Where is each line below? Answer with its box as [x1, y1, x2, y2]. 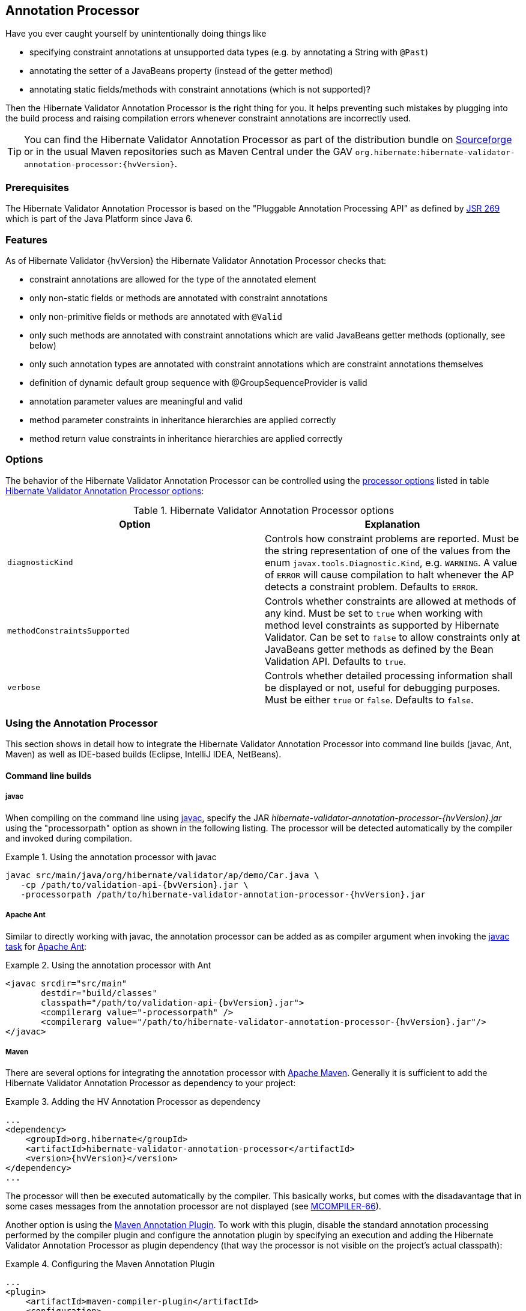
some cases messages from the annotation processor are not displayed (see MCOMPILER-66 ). [5, 1201, 381, 1212]
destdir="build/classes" [41, 988, 157, 998]
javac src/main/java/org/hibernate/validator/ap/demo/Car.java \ [5, 870, 319, 880]
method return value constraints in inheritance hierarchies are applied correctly [29, 433, 343, 444]
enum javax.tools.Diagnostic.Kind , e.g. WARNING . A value [265, 556, 518, 569]
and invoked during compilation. [5, 833, 133, 843]
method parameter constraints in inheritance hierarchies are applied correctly [29, 414, 336, 425]
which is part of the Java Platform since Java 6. [5, 213, 193, 224]
